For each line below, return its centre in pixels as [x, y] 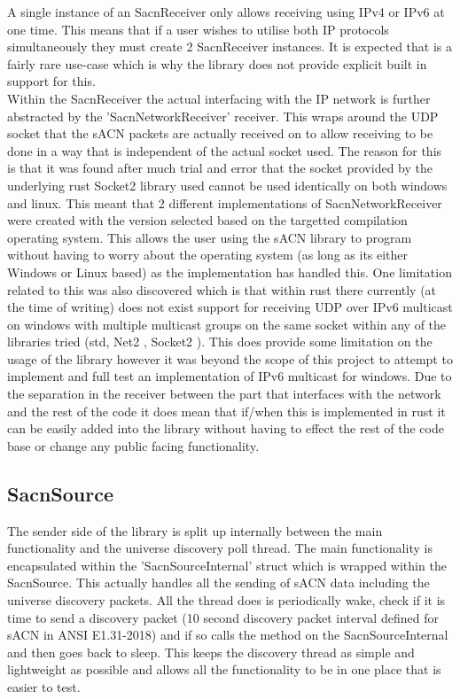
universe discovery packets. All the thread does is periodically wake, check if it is [226, 600]
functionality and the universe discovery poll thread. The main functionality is [220, 548]
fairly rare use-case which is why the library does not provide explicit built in [217, 63]
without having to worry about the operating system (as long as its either [208, 255]
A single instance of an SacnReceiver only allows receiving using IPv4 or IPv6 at [226, 12]
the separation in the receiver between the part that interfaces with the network [224, 394]
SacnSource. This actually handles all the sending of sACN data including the [218, 582]
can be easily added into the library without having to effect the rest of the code [226, 428]
